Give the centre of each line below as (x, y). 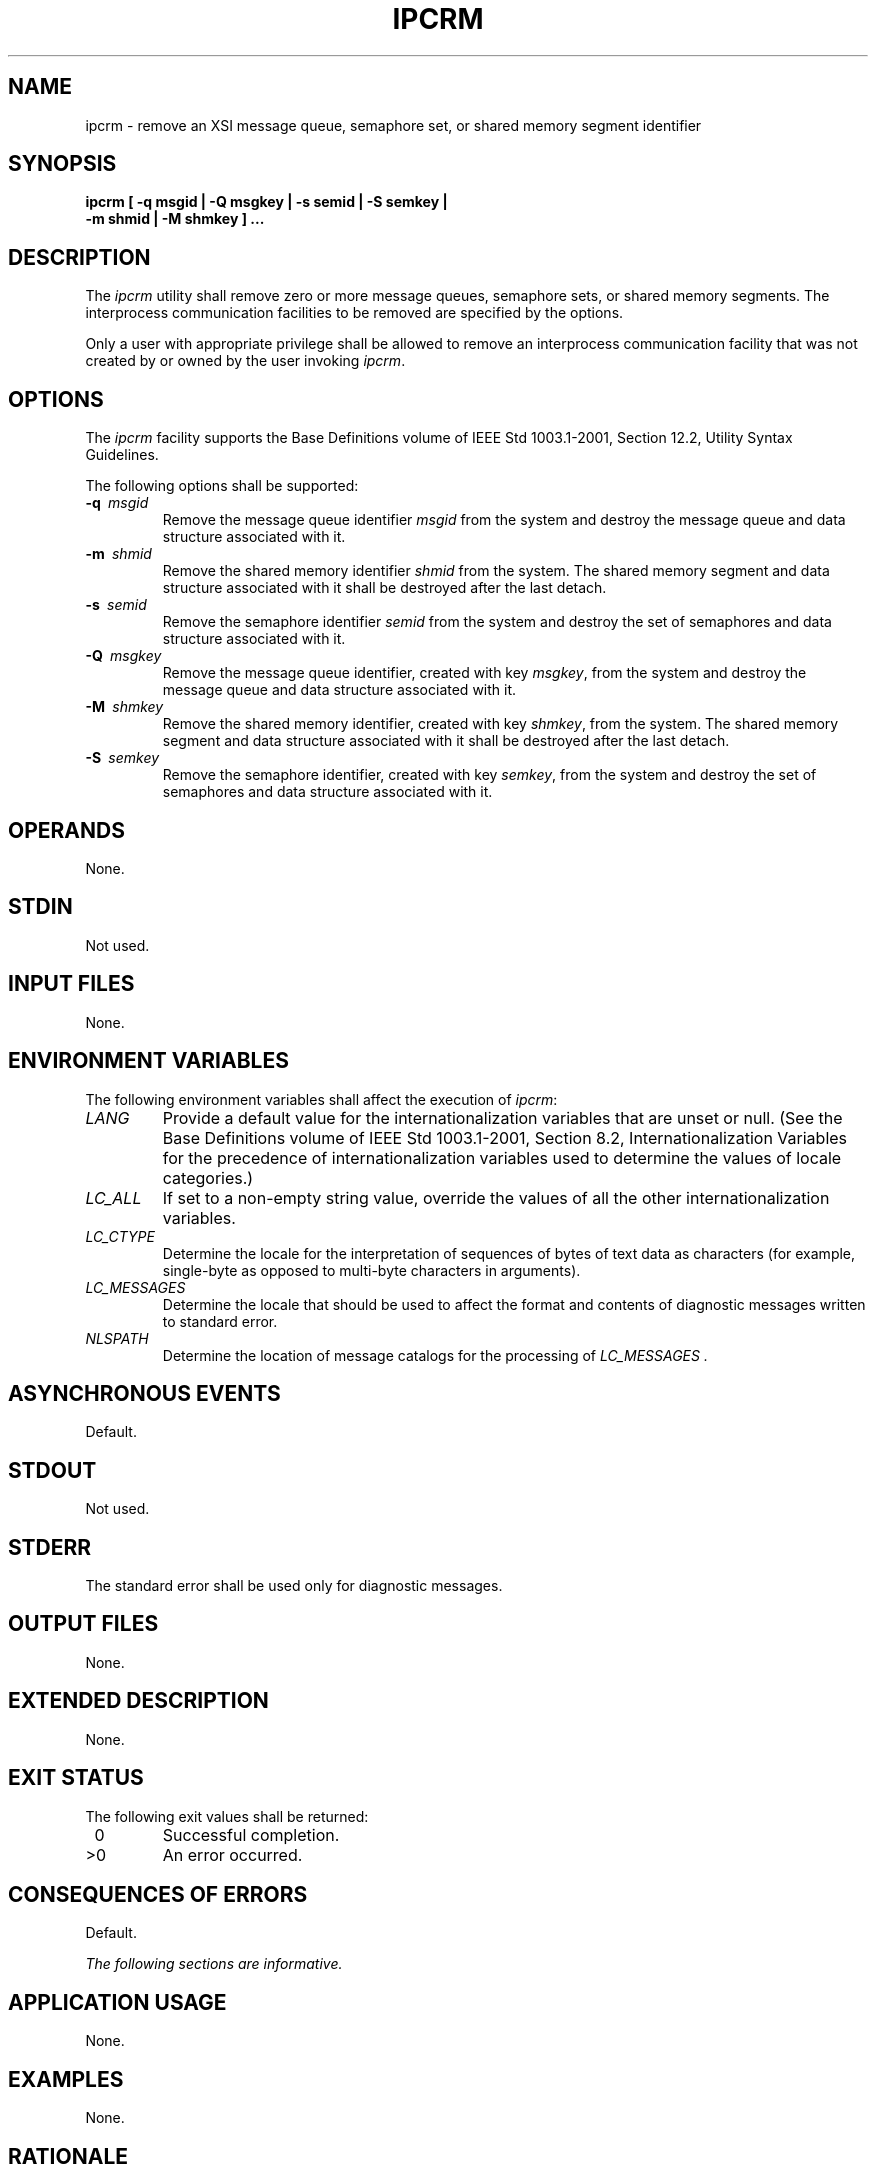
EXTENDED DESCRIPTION (138, 1701)
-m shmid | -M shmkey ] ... (175, 219)
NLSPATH (117, 1338)
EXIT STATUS (76, 1778)
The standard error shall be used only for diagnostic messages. (294, 1586)
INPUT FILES (71, 984)
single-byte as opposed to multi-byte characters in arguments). (371, 1270)
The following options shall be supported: (222, 486)
